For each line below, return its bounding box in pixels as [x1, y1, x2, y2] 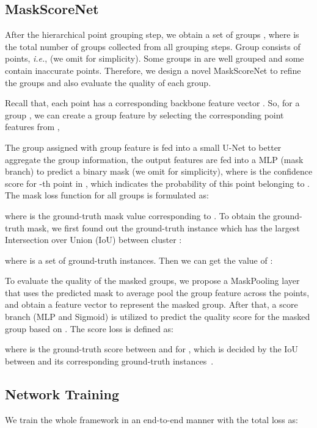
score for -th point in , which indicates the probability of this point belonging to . [5, 176, 310, 189]
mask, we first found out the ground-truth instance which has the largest [27, 221, 300, 234]
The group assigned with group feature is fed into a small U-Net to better [5, 140, 282, 153]
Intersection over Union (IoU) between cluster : [5, 233, 182, 246]
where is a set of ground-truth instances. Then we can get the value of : [5, 253, 273, 266]
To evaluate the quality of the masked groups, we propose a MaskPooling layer [5, 274, 300, 287]
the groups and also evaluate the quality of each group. [5, 76, 211, 89]
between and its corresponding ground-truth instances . [5, 354, 214, 367]
